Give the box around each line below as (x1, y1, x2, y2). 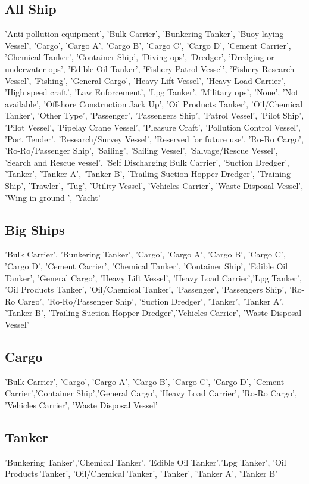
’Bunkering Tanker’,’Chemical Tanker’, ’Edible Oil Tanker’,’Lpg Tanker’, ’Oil (5, 455, 286, 468)
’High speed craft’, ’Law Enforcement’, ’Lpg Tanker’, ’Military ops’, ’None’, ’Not (5, 86, 299, 98)
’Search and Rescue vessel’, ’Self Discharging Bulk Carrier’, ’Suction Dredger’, (5, 156, 289, 168)
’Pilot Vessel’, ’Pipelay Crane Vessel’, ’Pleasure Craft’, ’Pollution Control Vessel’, (5, 120, 301, 133)
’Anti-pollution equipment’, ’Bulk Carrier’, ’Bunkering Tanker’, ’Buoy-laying (5, 27, 284, 40)
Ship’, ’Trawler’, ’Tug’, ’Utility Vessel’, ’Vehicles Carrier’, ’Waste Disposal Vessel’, (5, 179, 304, 191)
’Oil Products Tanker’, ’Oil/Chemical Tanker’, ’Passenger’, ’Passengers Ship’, (5, 283, 287, 296)
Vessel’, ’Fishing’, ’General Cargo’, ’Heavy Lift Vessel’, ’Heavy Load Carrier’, (5, 74, 286, 86)
